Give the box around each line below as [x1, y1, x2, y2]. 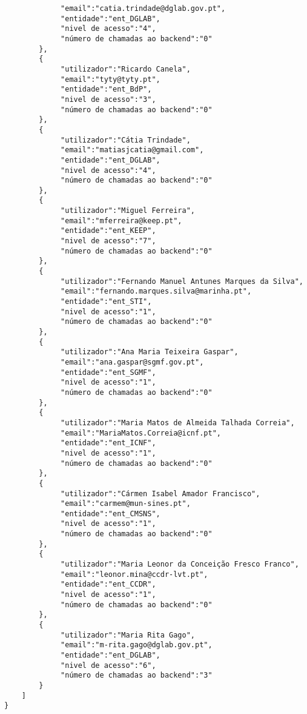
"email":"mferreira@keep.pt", [61, 216, 182, 225]
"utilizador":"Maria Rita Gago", [61, 630, 195, 639]
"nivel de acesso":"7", [61, 237, 156, 246]
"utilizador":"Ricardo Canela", [61, 64, 191, 73]
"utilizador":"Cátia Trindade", [61, 135, 191, 144]
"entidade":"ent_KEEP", [61, 226, 156, 235]
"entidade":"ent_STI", [61, 297, 152, 306]
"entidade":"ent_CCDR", [61, 580, 156, 589]
